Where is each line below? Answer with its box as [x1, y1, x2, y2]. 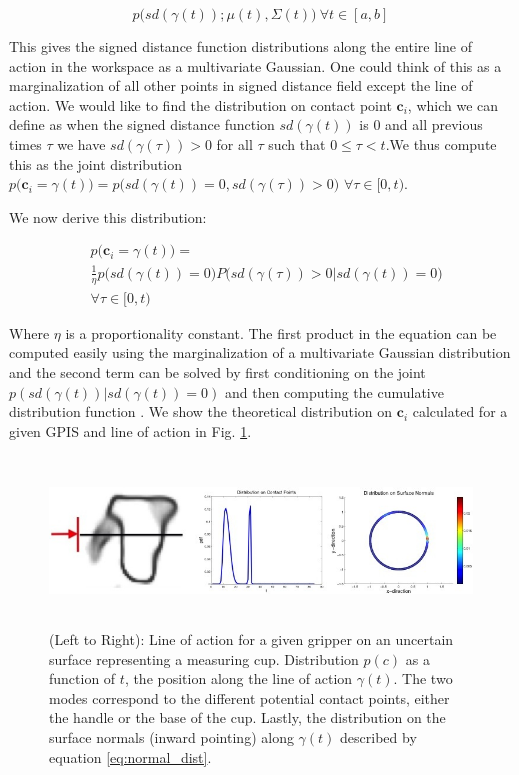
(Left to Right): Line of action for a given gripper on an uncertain [49, 629, 454, 650]
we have [57, 133, 106, 154]
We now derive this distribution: [9, 206, 207, 227]
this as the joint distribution [9, 153, 182, 174]
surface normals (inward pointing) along [49, 726, 294, 747]
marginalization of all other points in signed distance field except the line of [9, 75, 473, 96]
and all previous [385, 114, 483, 135]
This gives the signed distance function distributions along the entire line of [9, 36, 472, 56]
